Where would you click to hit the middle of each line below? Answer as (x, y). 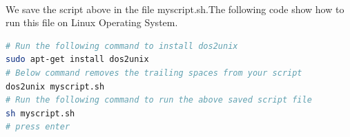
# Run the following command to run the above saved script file (159, 100)
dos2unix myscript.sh (55, 86)
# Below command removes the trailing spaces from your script (154, 73)
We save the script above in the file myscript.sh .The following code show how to (175, 9)
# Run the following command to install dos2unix (122, 46)
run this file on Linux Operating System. (92, 22)
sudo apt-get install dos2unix (77, 60)
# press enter (38, 127)
